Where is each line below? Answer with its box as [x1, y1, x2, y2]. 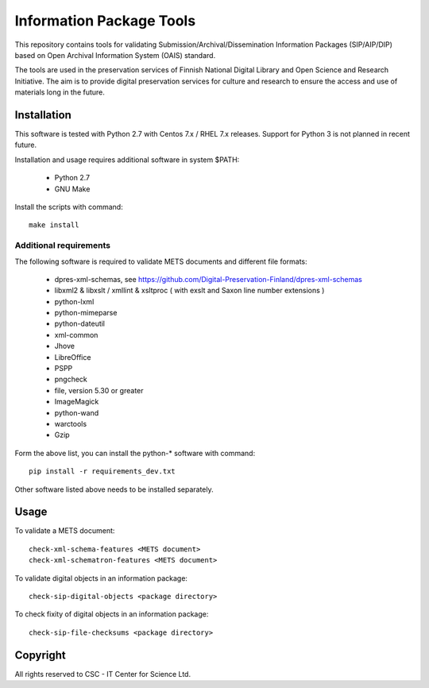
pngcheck [54, 374, 87, 385]
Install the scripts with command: [14, 202, 123, 211]
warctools [54, 419, 87, 428]
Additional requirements [14, 240, 111, 251]
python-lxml [54, 296, 95, 306]
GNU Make [54, 184, 91, 194]
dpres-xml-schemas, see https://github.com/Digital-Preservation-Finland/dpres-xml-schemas [54, 274, 363, 284]
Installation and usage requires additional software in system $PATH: [14, 155, 240, 164]
